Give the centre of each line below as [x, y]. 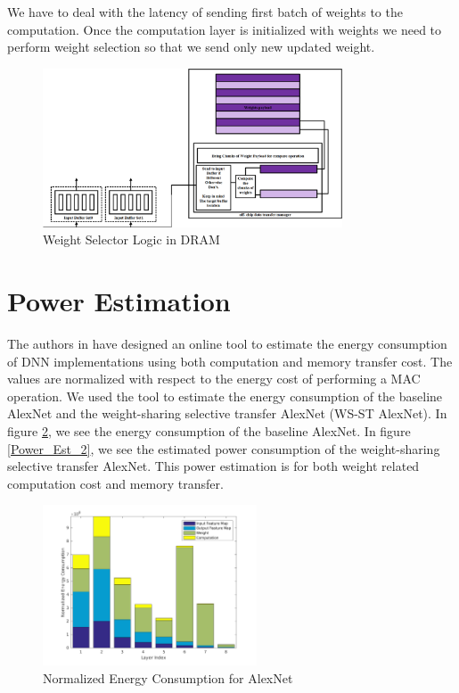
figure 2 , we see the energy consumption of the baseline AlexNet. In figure [209, 430]
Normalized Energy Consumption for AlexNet [168, 677]
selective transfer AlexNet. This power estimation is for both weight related [213, 466]
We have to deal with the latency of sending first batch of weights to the [205, 12]
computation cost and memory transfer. [115, 483]
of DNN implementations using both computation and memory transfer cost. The [230, 361]
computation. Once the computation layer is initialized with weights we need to [225, 29]
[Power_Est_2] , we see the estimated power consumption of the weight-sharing [224, 448]
